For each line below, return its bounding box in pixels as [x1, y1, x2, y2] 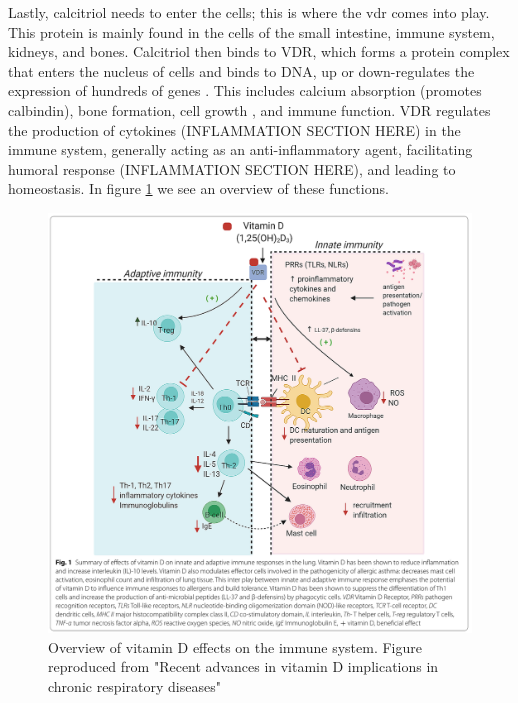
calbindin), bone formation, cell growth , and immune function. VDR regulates [8, 99, 491, 120]
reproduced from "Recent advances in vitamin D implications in [48, 656, 439, 677]
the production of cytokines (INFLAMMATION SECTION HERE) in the [8, 119, 461, 140]
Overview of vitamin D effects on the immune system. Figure [48, 636, 422, 657]
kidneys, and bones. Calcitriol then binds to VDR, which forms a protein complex [8, 41, 510, 62]
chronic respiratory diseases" [48, 675, 221, 696]
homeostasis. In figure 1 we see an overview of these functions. [8, 178, 389, 199]
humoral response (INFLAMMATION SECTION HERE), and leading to [8, 158, 456, 179]
